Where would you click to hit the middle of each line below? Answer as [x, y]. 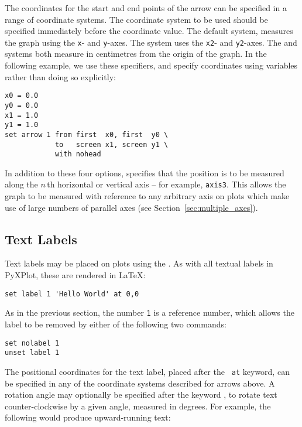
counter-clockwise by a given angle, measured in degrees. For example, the [138, 406]
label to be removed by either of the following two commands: [116, 324]
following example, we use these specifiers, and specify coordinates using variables [151, 65]
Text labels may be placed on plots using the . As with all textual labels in [139, 263]
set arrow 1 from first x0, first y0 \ [87, 134]
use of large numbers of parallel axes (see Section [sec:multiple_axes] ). [131, 207]
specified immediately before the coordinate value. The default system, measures [149, 31]
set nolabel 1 [32, 343]
